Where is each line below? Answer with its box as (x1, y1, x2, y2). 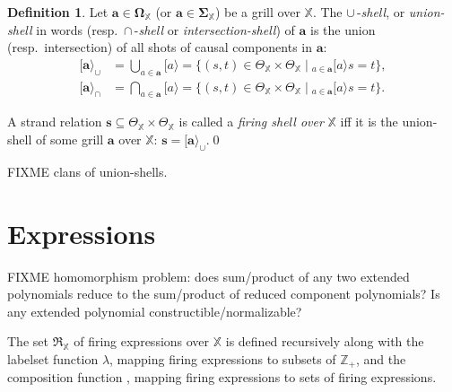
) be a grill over (214, 3, 300, 21)
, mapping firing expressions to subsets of (109, 349, 336, 368)
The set (7, 332, 48, 351)
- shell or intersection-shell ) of (134, 20, 295, 39)
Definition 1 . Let (7, 3, 109, 21)
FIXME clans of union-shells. (7, 161, 168, 180)
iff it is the (340, 112, 398, 131)
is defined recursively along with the (225, 332, 424, 351)
